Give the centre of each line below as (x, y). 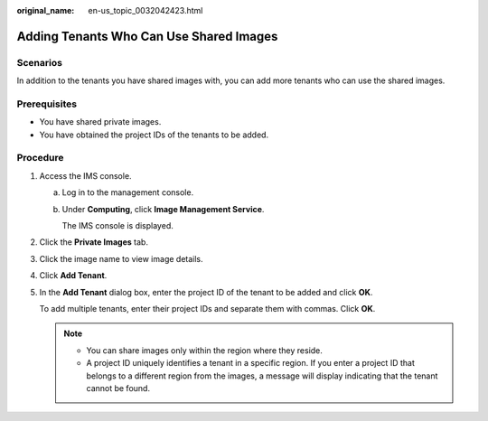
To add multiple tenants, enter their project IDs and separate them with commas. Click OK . (207, 308)
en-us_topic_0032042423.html (145, 10)
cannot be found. (118, 388)
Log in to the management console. (128, 192)
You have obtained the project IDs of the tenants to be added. (154, 135)
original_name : (46, 10)
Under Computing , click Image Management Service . (163, 209)
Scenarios (40, 62)
